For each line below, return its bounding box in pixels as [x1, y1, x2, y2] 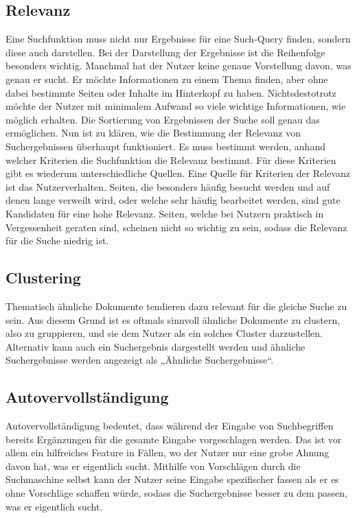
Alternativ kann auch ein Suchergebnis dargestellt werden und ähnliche [5, 339, 306, 353]
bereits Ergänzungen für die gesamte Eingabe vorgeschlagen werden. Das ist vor [5, 432, 342, 446]
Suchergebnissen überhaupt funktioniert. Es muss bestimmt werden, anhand [5, 139, 325, 153]
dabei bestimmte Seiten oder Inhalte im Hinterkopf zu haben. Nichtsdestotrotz [5, 85, 336, 99]
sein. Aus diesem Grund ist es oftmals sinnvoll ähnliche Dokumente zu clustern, [5, 312, 341, 327]
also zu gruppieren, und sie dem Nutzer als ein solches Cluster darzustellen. [5, 326, 323, 340]
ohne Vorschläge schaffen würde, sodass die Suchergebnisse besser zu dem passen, [5, 486, 347, 500]
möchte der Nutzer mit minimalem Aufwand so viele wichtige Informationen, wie [5, 99, 346, 113]
